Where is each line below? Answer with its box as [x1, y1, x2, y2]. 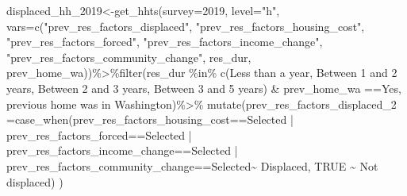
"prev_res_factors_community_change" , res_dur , [6, 48, 251, 65]
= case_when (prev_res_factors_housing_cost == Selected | [6, 111, 294, 128]
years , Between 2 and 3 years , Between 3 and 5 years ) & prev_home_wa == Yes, [6, 79, 401, 96]
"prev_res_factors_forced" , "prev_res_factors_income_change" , [6, 33, 323, 50]
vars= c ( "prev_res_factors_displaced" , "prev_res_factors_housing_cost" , [6, 17, 365, 34]
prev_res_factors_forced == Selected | [6, 126, 192, 143]
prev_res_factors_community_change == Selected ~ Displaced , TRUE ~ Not [6, 157, 378, 174]
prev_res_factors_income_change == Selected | [6, 142, 238, 159]
